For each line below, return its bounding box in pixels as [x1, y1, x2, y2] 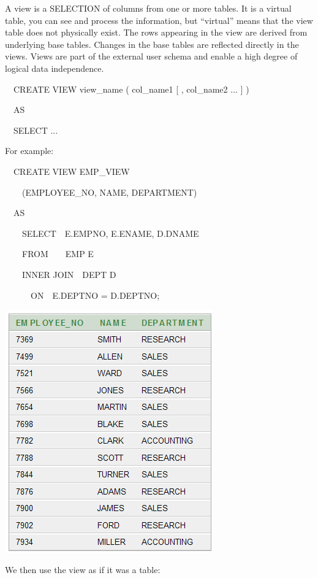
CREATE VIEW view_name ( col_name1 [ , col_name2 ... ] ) [13, 82, 249, 95]
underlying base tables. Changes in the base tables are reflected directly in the [5, 37, 299, 50]
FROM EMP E [21, 247, 94, 260]
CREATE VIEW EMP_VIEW [13, 164, 130, 177]
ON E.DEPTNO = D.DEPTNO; [30, 288, 160, 301]
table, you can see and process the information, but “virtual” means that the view [5, 13, 313, 26]
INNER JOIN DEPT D [21, 268, 116, 280]
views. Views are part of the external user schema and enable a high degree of [5, 50, 298, 63]
